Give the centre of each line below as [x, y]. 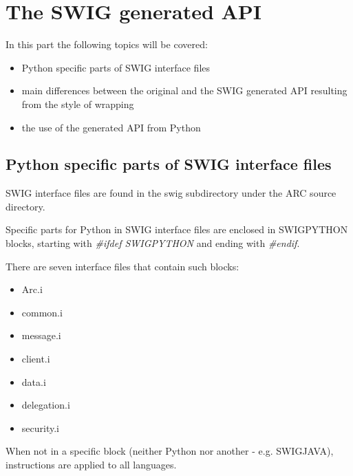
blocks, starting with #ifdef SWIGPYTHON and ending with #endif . [153, 243]
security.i [40, 428]
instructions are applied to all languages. [91, 465]
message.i [41, 335]
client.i [36, 359]
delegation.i [46, 405]
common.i [42, 312]
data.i [34, 381]
